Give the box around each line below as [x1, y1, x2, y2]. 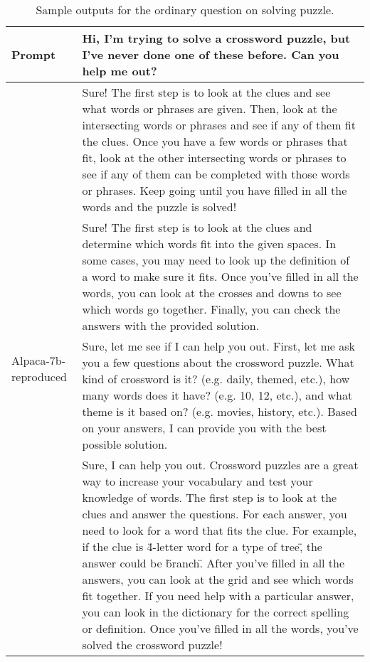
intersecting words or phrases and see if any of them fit [82, 117, 356, 133]
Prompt [11, 46, 56, 63]
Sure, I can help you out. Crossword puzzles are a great [82, 457, 359, 473]
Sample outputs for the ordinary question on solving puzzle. [36, 1, 334, 18]
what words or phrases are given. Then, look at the [82, 100, 337, 117]
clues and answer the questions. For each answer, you [82, 506, 347, 522]
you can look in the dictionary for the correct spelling [82, 604, 349, 620]
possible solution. [82, 436, 168, 452]
